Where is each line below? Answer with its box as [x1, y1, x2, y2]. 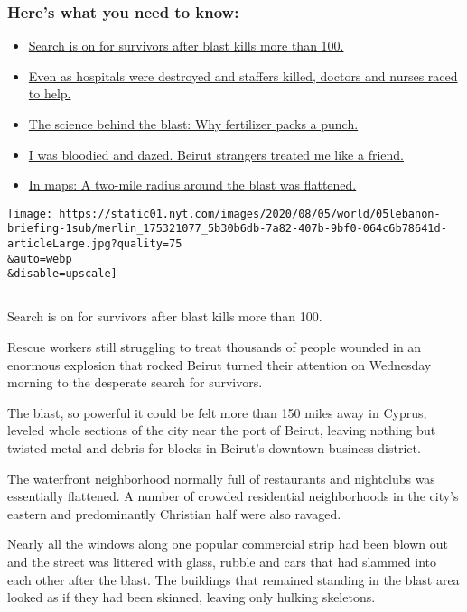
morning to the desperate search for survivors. [7, 373, 263, 392]
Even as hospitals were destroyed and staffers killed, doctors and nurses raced [28, 66, 458, 85]
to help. [28, 84, 71, 103]
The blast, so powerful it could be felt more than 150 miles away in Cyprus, [7, 403, 427, 422]
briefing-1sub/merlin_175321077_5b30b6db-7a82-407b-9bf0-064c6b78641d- [7, 222, 447, 236]
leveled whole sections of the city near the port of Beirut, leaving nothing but [7, 421, 436, 440]
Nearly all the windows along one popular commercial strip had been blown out [7, 534, 448, 553]
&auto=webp [7, 252, 72, 265]
